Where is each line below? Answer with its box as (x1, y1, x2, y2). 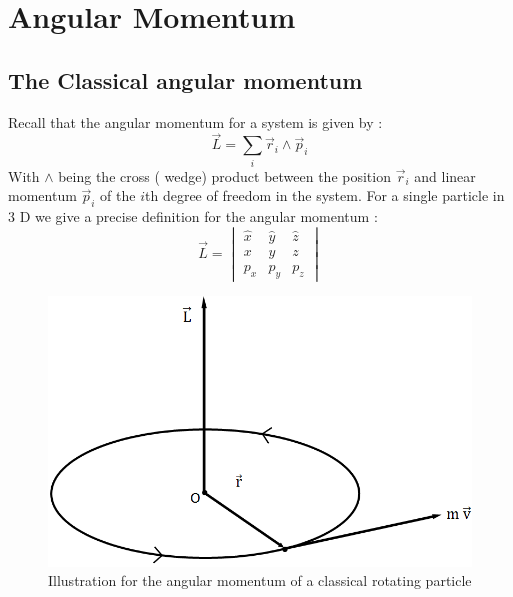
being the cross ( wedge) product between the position (58, 165, 391, 186)
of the (100, 185, 136, 206)
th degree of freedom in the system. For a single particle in (145, 185, 505, 206)
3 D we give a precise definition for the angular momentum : (8, 206, 378, 227)
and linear (414, 165, 476, 186)
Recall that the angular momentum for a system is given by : (8, 111, 383, 132)
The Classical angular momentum (8, 64, 363, 95)
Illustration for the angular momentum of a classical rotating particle (48, 570, 472, 591)
